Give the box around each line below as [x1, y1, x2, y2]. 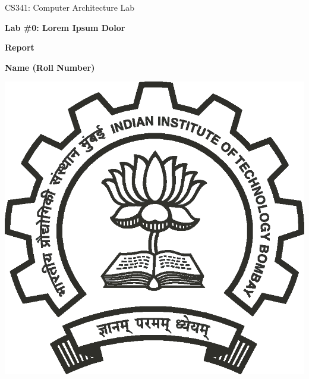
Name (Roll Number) [5, 61, 95, 73]
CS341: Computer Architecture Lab [5, 1, 135, 13]
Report [5, 41, 34, 54]
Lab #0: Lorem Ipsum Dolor [5, 21, 125, 33]
